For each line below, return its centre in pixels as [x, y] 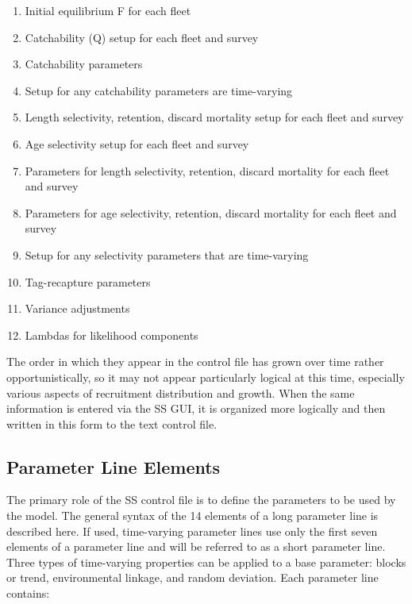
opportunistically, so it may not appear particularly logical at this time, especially [206, 377]
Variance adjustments [77, 308]
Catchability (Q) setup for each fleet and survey [142, 37]
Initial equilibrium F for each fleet [108, 10]
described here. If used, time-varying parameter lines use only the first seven [192, 531]
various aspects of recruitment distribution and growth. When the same [181, 392]
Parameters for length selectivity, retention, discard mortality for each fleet [207, 170]
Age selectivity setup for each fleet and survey [137, 143]
